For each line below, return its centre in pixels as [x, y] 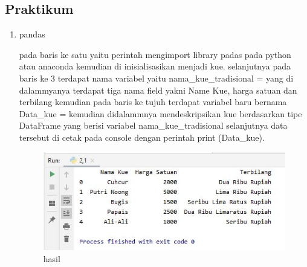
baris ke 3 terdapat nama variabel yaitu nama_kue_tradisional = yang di [156, 78]
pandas [32, 34]
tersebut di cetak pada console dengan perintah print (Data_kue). [142, 137]
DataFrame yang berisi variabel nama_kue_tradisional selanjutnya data [153, 125]
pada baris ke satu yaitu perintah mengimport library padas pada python [155, 54]
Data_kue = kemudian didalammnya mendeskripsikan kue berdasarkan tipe [160, 113]
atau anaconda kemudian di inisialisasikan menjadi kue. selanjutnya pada [155, 66]
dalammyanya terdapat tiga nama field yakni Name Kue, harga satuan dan [158, 90]
